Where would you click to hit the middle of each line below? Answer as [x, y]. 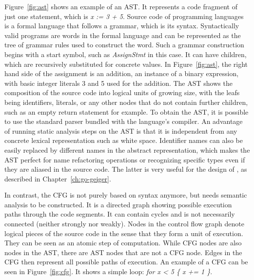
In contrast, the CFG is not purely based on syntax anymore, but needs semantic [126, 195]
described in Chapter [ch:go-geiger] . [58, 178]
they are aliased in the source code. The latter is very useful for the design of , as [126, 169]
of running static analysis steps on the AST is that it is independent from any [121, 130]
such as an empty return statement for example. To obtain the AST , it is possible [127, 111]
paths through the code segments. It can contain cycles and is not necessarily [120, 214]
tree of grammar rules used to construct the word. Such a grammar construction [124, 45]
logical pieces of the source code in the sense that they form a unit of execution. [124, 233]
